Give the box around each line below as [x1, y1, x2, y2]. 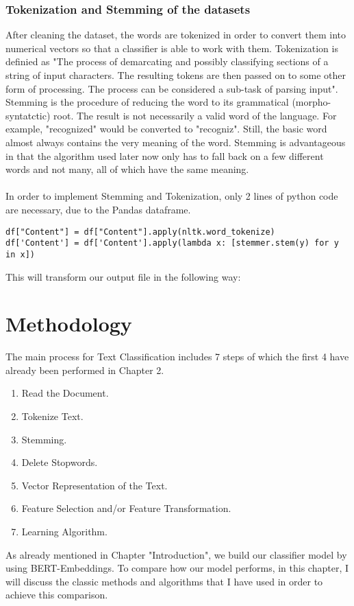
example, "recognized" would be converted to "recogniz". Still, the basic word [5, 121, 327, 136]
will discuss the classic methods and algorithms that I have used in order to [5, 574, 323, 588]
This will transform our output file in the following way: [5, 269, 241, 283]
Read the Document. [21, 386, 109, 400]
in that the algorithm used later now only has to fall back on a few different [5, 148, 324, 163]
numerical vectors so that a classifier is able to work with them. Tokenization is [5, 40, 338, 55]
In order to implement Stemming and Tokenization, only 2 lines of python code [5, 189, 338, 203]
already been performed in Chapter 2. [5, 362, 164, 377]
